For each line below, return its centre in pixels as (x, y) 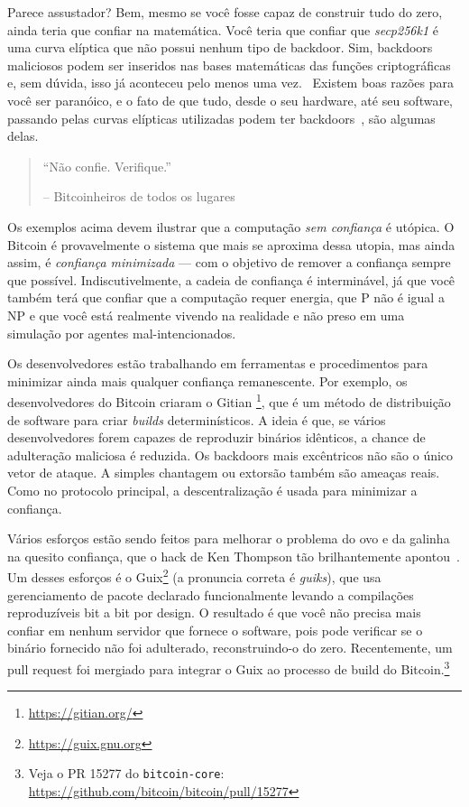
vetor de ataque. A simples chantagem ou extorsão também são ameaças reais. (224, 473)
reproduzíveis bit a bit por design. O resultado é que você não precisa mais (214, 612)
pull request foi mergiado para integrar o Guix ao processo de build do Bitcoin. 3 (229, 667)
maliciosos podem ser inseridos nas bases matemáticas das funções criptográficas (229, 65)
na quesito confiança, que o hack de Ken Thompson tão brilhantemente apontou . (234, 556)
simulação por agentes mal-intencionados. (122, 333)
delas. (23, 136)
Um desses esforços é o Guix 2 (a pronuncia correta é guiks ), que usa (194, 575)
